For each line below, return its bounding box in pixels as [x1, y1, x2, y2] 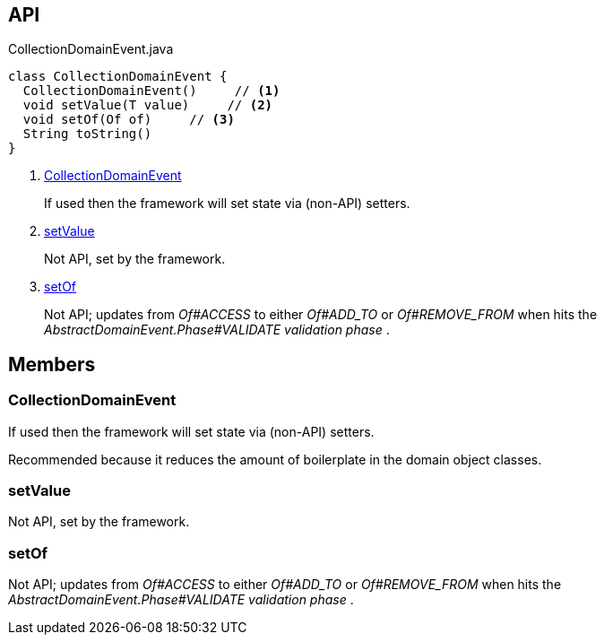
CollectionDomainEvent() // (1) [22, 83, 280, 99]
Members [8, 352, 96, 376]
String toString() [22, 126, 152, 142]
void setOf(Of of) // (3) [22, 112, 235, 127]
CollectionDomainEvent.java [8, 41, 174, 57]
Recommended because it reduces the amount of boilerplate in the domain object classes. [8, 451, 542, 467]
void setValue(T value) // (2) [22, 98, 273, 113]
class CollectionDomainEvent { [8, 69, 228, 84]
